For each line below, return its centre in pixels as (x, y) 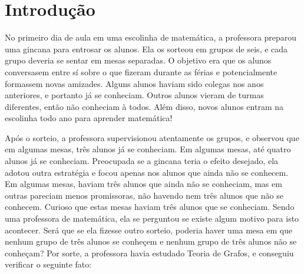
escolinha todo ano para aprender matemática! (89, 118)
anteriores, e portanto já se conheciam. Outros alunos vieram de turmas (134, 95)
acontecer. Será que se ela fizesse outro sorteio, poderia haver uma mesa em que (149, 230)
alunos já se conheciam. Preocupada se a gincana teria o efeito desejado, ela (142, 161)
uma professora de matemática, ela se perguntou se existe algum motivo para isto (152, 218)
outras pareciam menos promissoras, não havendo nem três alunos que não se (144, 195)
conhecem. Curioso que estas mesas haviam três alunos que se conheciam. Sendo (150, 207)
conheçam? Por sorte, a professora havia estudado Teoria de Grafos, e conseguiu (149, 253)
